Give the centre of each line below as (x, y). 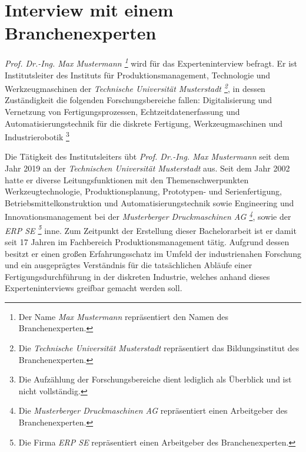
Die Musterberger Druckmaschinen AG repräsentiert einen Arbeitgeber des (153, 410)
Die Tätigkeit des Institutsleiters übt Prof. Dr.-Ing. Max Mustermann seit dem (147, 156)
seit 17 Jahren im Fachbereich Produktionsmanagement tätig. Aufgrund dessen (147, 241)
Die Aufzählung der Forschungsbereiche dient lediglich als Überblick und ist (155, 379)
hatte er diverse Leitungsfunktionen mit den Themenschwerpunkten (127, 179)
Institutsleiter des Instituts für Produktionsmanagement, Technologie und (138, 75)
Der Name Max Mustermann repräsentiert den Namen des (123, 316)
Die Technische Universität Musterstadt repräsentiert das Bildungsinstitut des (159, 348)
